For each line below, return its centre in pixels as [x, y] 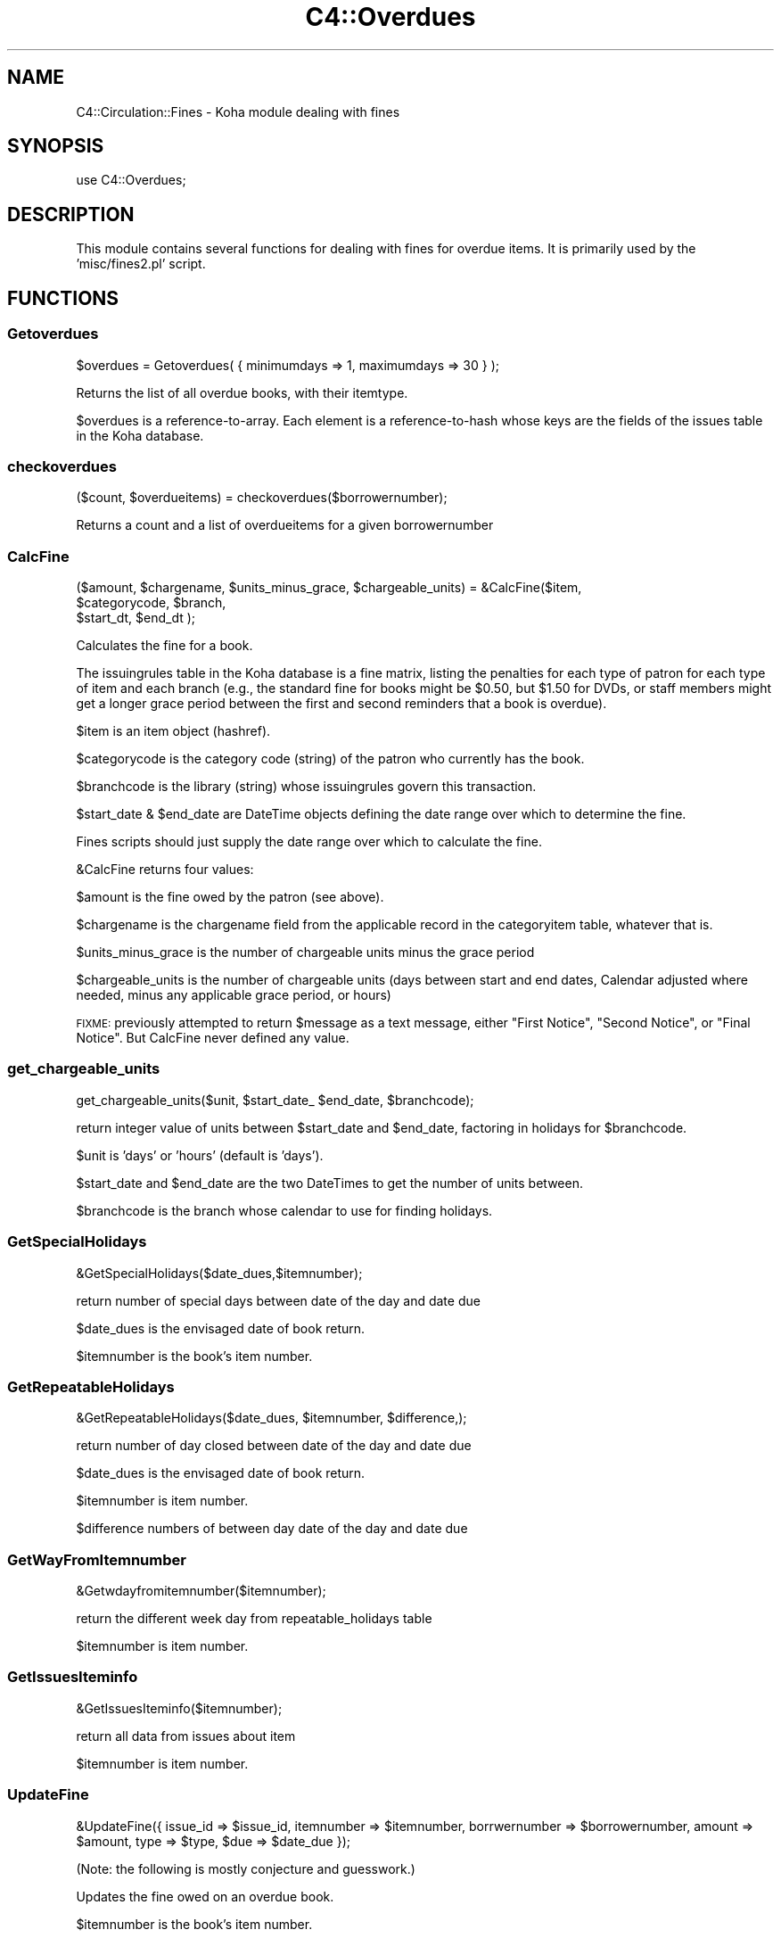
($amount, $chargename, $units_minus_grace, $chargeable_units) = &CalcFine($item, [329, 587]
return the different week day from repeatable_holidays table [254, 1618]
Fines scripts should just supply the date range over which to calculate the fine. [309, 841]
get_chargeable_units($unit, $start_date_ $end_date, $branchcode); [275, 1100]
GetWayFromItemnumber [97, 1559]
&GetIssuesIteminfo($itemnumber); [179, 1708]
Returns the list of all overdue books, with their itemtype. [242, 392]
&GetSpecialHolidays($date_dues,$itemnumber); [219, 1273]
